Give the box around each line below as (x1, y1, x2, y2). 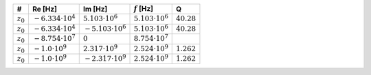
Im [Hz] (82, 4, 108, 14)
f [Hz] (133, 4, 154, 13)
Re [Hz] (32, 4, 58, 14)
